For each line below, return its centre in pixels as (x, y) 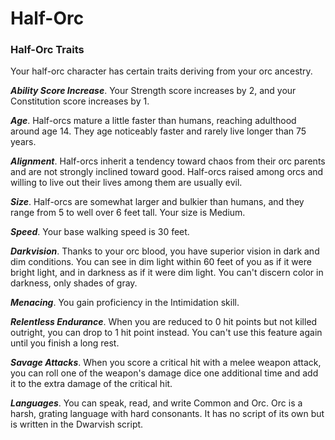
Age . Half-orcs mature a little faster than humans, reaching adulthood (153, 121)
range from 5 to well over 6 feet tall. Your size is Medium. (128, 213)
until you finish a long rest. (65, 343)
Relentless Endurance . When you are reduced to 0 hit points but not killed (164, 322)
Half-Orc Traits (47, 50)
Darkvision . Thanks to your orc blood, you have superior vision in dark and (165, 251)
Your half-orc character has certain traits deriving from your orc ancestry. (161, 71)
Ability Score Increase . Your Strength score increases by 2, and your (153, 91)
